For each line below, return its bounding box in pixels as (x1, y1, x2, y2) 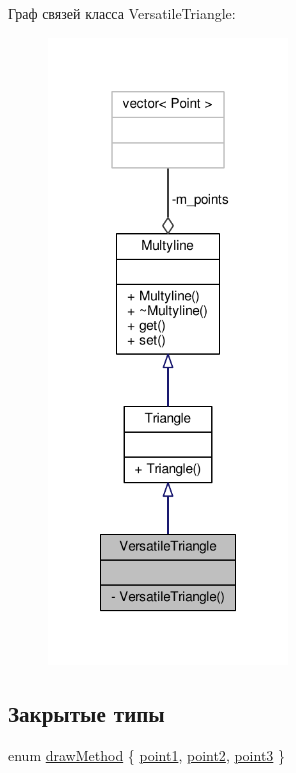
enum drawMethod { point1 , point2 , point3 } (8, 744, 286, 765)
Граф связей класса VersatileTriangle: (8, 3, 236, 23)
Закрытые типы (8, 697, 165, 728)
